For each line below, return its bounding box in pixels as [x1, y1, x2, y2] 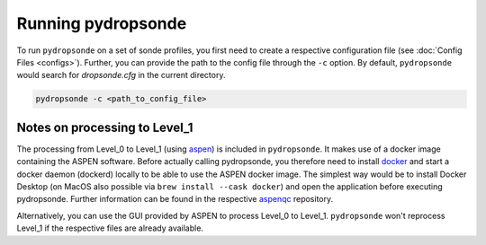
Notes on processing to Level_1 [16, 119, 193, 135]
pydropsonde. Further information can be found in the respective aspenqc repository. [16, 194, 334, 205]
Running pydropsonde [16, 13, 187, 33]
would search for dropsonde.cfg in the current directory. [16, 70, 226, 81]
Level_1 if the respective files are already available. [16, 223, 204, 233]
